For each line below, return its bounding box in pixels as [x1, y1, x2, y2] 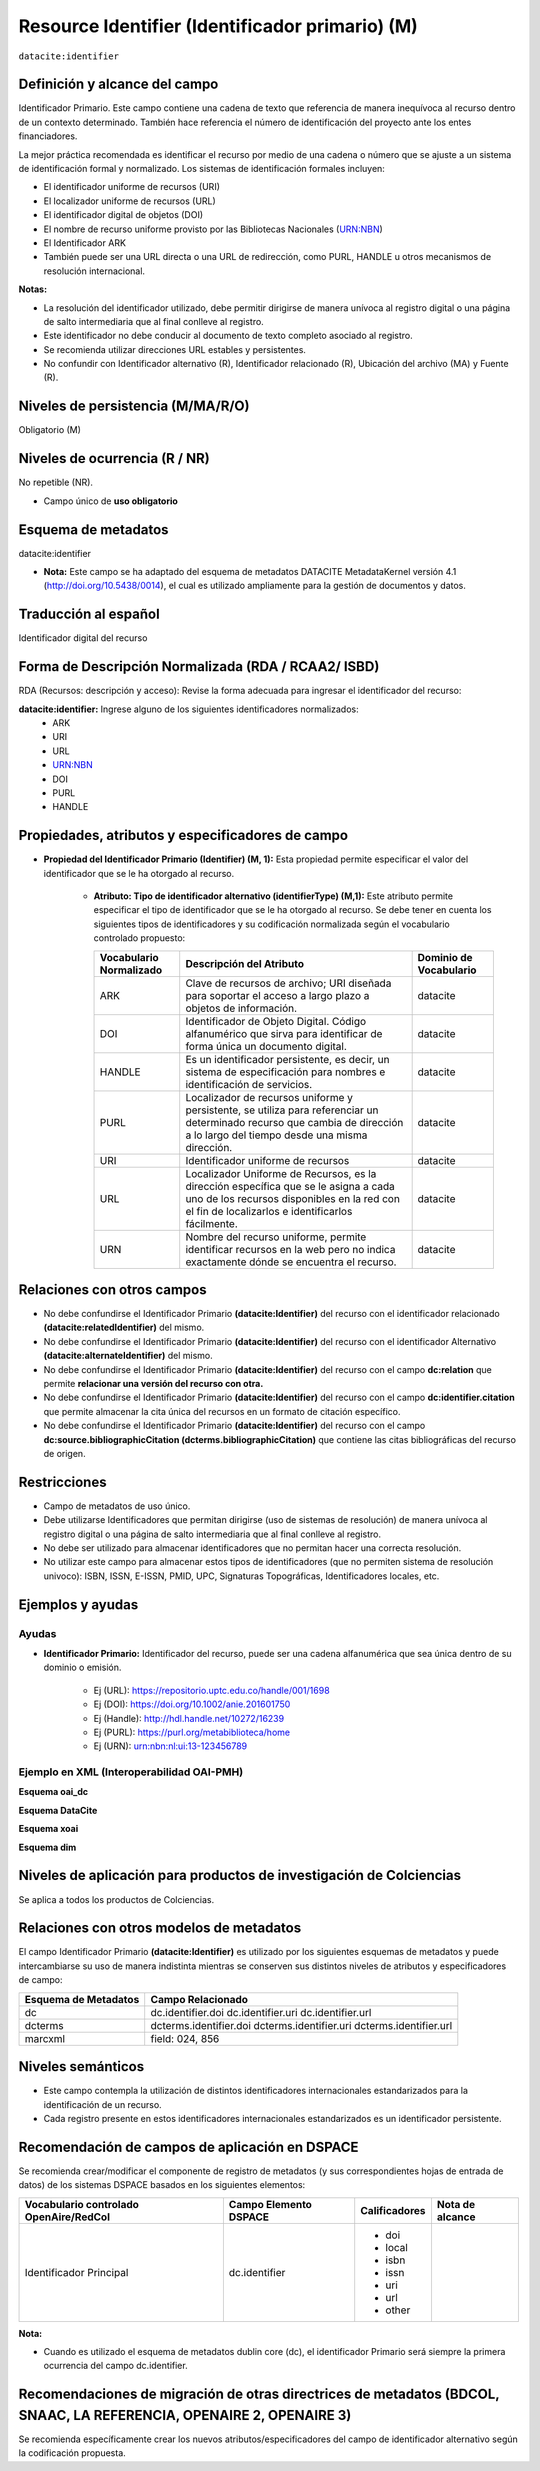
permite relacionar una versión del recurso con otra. [43, 1378, 264, 1390]
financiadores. [18, 130, 78, 142]
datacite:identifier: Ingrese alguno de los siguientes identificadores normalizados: [18, 703, 359, 715]
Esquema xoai [18, 1823, 79, 1835]
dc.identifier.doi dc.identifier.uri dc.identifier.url [150, 2005, 372, 2019]
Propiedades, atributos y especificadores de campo [18, 827, 349, 844]
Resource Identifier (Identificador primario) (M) [18, 15, 419, 37]
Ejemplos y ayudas [18, 1596, 139, 1613]
